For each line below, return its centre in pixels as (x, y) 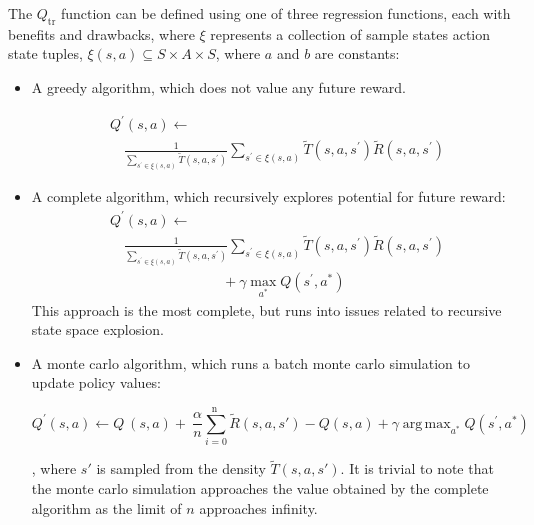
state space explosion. (97, 329)
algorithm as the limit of (106, 507)
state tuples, (45, 53)
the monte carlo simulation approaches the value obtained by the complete (260, 488)
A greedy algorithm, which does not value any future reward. (218, 86)
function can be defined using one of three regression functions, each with (285, 13)
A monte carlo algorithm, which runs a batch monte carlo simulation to (250, 362)
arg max (426, 423)
